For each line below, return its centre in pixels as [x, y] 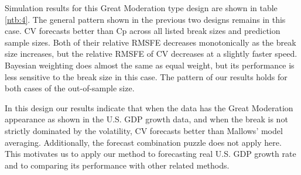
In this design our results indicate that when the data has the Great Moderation [149, 107]
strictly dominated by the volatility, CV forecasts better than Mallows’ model [144, 130]
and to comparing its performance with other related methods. [117, 165]
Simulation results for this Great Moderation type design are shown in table [141, 8]
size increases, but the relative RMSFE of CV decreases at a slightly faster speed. [151, 54]
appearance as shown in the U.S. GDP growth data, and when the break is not [146, 119]
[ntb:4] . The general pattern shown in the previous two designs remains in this [145, 19]
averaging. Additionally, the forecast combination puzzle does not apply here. [143, 142]
